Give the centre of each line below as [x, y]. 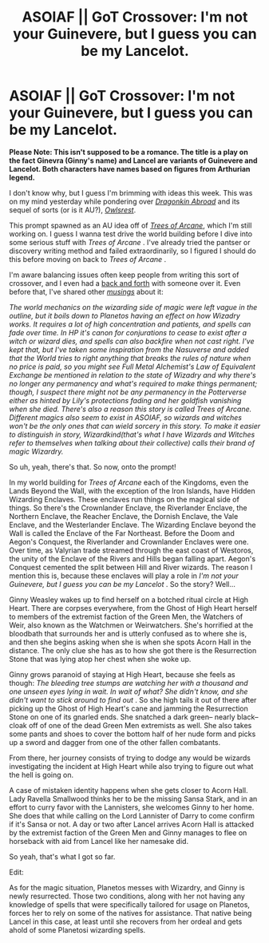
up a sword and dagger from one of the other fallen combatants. [115, 742]
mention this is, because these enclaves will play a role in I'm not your [124, 576]
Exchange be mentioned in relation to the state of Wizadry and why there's [133, 374]
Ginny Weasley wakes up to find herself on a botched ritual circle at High [129, 600]
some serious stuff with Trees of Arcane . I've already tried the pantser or [130, 242]
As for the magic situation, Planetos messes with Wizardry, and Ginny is [127, 887]
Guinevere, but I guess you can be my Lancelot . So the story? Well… [123, 584]
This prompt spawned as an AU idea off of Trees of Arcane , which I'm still [131, 225]
